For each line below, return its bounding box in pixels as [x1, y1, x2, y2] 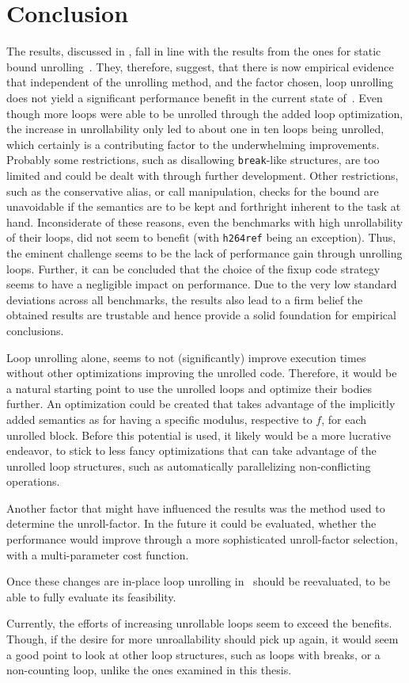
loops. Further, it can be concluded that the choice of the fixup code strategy [6, 260, 381, 277]
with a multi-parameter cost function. [6, 546, 189, 563]
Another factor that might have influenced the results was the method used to [6, 499, 385, 516]
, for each [321, 410, 367, 427]
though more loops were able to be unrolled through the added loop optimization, [6, 105, 403, 121]
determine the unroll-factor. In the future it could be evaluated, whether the [6, 515, 377, 532]
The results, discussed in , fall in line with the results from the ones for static [6, 43, 381, 59]
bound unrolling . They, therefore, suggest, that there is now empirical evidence [6, 58, 394, 74]
